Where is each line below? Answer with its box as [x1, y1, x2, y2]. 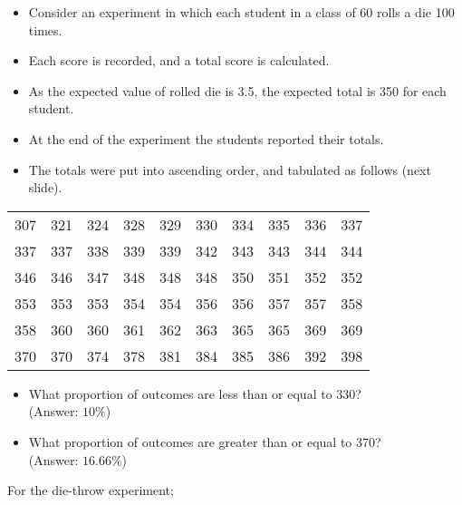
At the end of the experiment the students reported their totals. [28, 129, 384, 148]
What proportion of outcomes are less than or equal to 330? [28, 384, 361, 403]
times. [28, 20, 63, 39]
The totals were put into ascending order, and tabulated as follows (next [28, 160, 431, 179]
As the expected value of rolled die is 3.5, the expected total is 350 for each [28, 81, 447, 100]
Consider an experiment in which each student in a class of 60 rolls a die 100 [28, 3, 455, 21]
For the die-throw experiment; [7, 481, 174, 500]
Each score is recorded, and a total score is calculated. [28, 51, 330, 70]
